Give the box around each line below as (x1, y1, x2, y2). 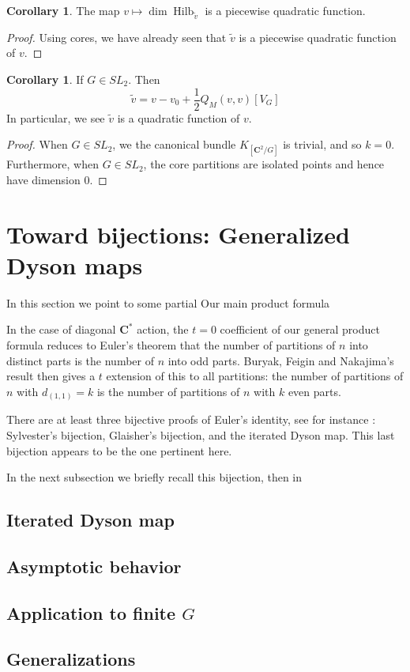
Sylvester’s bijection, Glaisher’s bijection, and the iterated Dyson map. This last (6, 426, 395, 443)
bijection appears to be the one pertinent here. (6, 442, 232, 459)
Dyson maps (6, 248, 143, 281)
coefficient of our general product (220, 321, 380, 338)
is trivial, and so (283, 136, 362, 153)
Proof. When (6, 136, 68, 153)
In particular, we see (6, 109, 105, 126)
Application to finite (6, 600, 176, 625)
